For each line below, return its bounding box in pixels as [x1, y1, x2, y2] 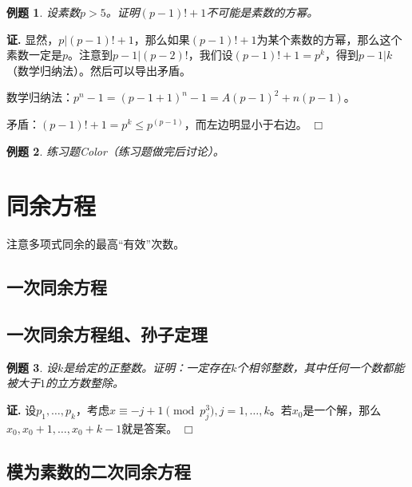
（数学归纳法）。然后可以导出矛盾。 [6, 61, 191, 78]
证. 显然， [6, 30, 59, 47]
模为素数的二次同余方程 [6, 458, 191, 483]
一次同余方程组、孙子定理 [6, 322, 208, 346]
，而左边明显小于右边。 [184, 115, 307, 132]
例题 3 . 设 [6, 358, 57, 375]
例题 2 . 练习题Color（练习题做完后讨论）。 [6, 142, 224, 159]
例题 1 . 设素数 [6, 4, 80, 20]
